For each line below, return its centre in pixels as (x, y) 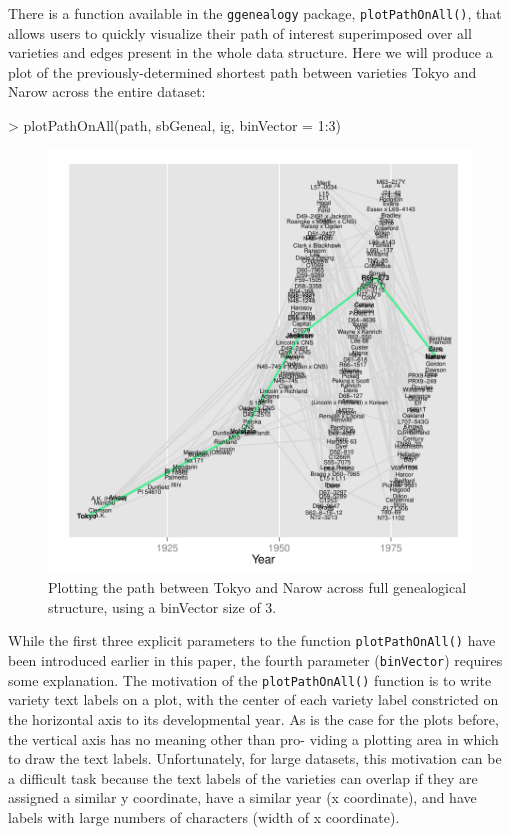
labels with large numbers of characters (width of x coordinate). (204, 816)
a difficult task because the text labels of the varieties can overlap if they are (243, 777)
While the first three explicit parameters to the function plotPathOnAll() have (252, 640)
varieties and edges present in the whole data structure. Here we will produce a (250, 52)
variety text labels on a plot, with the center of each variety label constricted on (253, 699)
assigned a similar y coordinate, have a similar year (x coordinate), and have (242, 797)
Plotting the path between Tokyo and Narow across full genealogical (257, 587)
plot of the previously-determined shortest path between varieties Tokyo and (242, 71)
